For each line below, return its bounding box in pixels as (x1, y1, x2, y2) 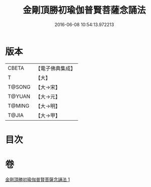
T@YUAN (8, 92, 31, 100)
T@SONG (8, 83, 31, 90)
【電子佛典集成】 (35, 65, 76, 72)
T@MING (8, 102, 30, 109)
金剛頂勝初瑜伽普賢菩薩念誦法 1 (5, 176, 70, 182)
